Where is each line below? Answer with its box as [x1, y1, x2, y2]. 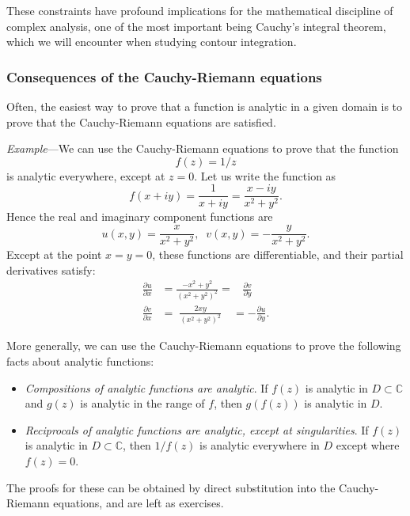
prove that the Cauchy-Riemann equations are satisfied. [6, 113, 276, 130]
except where [336, 437, 400, 453]
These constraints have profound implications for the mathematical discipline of [6, 2, 393, 18]
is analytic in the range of [80, 395, 205, 412]
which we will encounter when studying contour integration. [6, 33, 297, 50]
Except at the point [6, 246, 102, 263]
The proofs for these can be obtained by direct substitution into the [6, 479, 336, 495]
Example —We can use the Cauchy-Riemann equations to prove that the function [6, 140, 399, 157]
